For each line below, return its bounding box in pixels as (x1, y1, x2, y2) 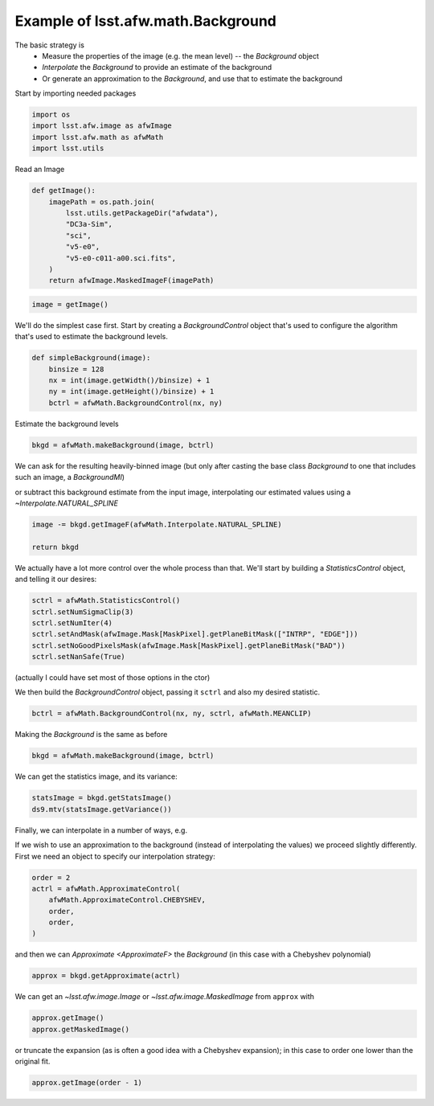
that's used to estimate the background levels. (14, 332, 168, 342)
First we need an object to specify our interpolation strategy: (14, 851, 216, 861)
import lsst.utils (31, 144, 104, 153)
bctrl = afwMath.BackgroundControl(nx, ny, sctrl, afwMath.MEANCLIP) (31, 709, 312, 719)
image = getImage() (31, 300, 108, 309)
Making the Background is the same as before (14, 730, 168, 739)
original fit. (14, 1057, 51, 1067)
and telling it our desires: (14, 575, 97, 584)
